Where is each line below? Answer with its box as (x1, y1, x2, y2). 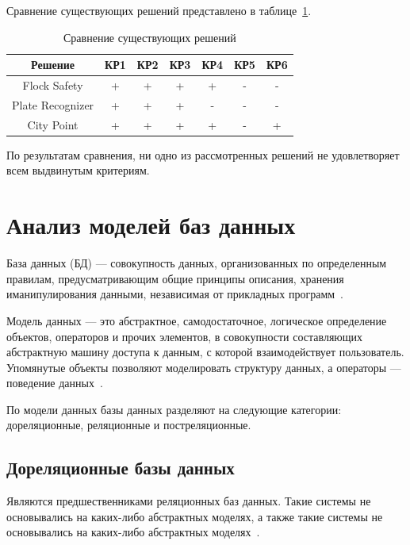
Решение (31, 56, 75, 73)
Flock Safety (22, 77, 83, 94)
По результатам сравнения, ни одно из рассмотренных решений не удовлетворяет (6, 146, 400, 163)
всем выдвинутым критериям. (6, 162, 150, 178)
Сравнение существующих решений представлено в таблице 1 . (6, 2, 312, 18)
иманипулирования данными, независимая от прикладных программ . (6, 286, 344, 302)
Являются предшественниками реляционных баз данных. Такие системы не (6, 493, 371, 509)
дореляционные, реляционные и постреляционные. (6, 416, 251, 433)
